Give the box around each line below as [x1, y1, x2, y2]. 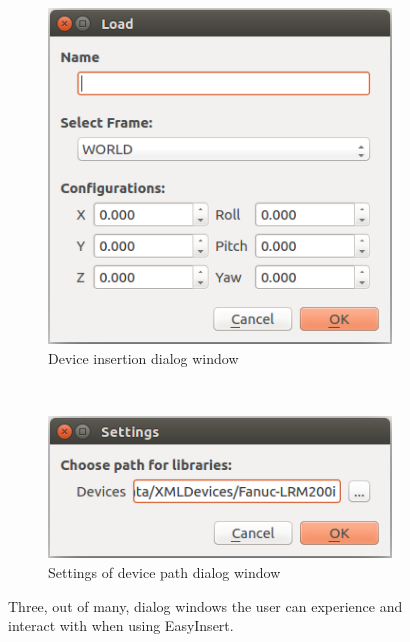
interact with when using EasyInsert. [8, 615, 234, 636]
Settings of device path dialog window [48, 561, 281, 582]
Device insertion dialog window [48, 347, 239, 368]
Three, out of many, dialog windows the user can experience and [8, 595, 403, 616]
